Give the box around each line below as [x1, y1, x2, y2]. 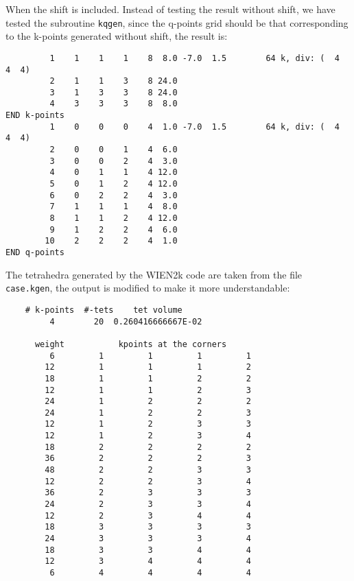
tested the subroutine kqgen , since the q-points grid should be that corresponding [5, 15, 349, 29]
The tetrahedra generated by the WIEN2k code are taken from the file [5, 267, 303, 281]
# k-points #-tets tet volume [25, 305, 182, 315]
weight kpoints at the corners [34, 339, 227, 349]
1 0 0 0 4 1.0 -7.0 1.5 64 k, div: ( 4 [49, 121, 340, 132]
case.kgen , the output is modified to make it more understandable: [5, 281, 290, 295]
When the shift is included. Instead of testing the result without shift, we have [5, 2, 335, 16]
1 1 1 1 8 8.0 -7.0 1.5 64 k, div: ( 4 [49, 53, 340, 63]
